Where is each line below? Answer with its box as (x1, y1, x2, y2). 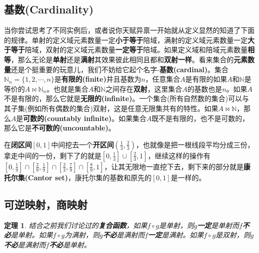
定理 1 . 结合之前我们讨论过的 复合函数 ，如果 (4, 220, 147, 230)
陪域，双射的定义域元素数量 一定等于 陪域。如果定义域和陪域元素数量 (25, 44, 248, 55)
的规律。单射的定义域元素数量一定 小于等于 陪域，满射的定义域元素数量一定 (4, 34, 248, 45)
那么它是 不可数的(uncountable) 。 (4, 123, 115, 133)
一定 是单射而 (197, 220, 239, 230)
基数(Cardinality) (4, 1, 94, 17)
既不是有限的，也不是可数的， (151, 113, 249, 123)
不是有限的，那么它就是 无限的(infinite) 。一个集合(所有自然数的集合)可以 (4, 93, 242, 104)
